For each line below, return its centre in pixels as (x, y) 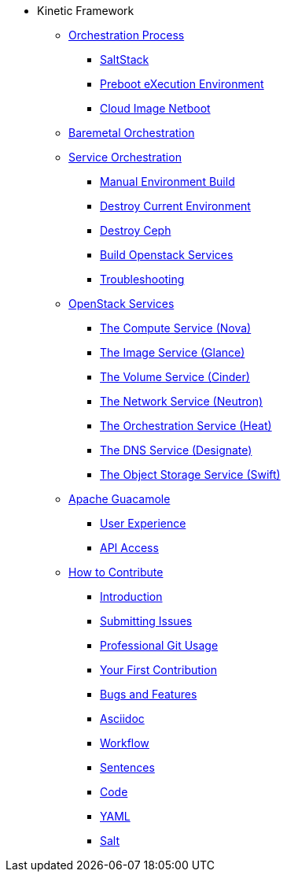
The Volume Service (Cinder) (175, 377)
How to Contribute (116, 572)
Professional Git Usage (159, 645)
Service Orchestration (125, 157)
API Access (129, 548)
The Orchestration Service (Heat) (186, 426)
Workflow (125, 743)
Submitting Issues (146, 621)
